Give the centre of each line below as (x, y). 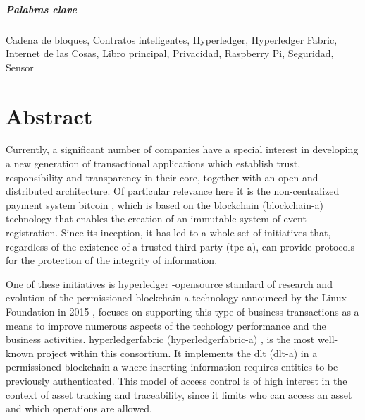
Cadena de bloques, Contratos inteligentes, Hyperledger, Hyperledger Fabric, (172, 39)
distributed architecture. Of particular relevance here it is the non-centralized (173, 191)
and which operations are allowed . (79, 408)
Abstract (49, 115)
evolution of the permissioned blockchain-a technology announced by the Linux (176, 298)
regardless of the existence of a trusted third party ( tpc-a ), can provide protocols (180, 246)
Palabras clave (42, 9)
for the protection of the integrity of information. (112, 260)
